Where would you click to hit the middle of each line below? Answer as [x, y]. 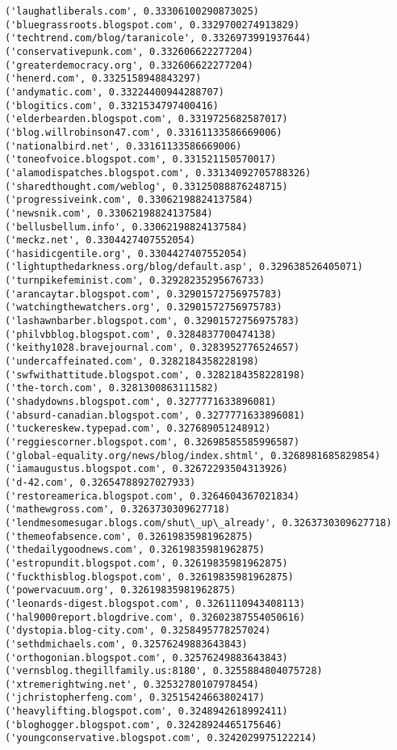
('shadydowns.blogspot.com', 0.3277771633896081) [141, 402]
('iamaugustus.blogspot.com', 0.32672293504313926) [146, 469]
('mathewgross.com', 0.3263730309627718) [118, 510]
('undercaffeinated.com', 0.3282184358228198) [132, 362]
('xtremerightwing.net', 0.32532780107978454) [132, 684]
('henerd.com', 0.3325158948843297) [103, 79]
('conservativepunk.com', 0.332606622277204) [129, 51]
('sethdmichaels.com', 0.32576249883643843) [126, 644]
